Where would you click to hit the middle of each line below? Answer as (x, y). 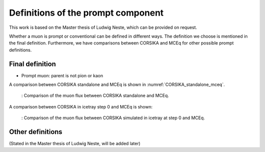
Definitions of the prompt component (86, 13)
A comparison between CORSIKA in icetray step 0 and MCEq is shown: (81, 107)
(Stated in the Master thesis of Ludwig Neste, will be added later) (75, 144)
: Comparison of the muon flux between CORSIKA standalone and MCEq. (95, 96)
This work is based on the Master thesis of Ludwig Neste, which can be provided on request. (103, 27)
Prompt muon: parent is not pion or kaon (62, 75)
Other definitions (36, 132)
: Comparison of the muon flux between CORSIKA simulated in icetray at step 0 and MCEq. (113, 118)
